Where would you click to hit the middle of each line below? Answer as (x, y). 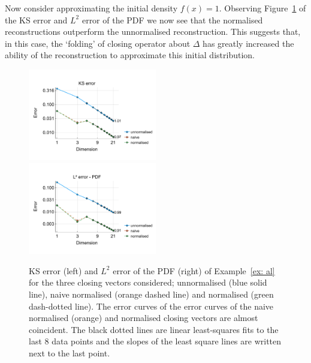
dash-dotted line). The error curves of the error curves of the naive (151, 306)
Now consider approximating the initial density (91, 8)
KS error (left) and (64, 270)
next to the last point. (70, 352)
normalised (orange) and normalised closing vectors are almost (144, 318)
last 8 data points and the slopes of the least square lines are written (155, 341)
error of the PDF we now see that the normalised (172, 19)
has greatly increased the (248, 43)
